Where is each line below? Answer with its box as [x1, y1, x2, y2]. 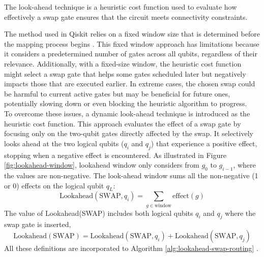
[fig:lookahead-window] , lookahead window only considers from [4, 159, 199, 170]
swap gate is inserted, [4, 219, 71, 230]
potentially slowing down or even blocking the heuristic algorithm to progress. [4, 98, 247, 109]
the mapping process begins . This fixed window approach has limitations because [4, 38, 259, 49]
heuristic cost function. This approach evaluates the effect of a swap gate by [4, 118, 241, 128]
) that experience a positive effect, [151, 138, 257, 148]
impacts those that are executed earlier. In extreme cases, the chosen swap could [4, 78, 255, 89]
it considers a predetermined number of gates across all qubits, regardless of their [4, 48, 257, 59]
